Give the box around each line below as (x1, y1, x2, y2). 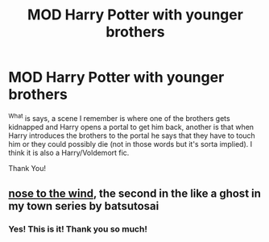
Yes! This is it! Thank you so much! (8, 223, 147, 235)
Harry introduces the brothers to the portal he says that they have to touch (8, 131, 255, 140)
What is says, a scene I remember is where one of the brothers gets (8, 111, 231, 123)
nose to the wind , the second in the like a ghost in (8, 186, 262, 200)
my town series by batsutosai (8, 199, 159, 213)
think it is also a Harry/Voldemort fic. (8, 148, 130, 157)
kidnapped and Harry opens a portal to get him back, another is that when (8, 122, 255, 131)
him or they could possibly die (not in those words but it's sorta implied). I (8, 139, 252, 148)
